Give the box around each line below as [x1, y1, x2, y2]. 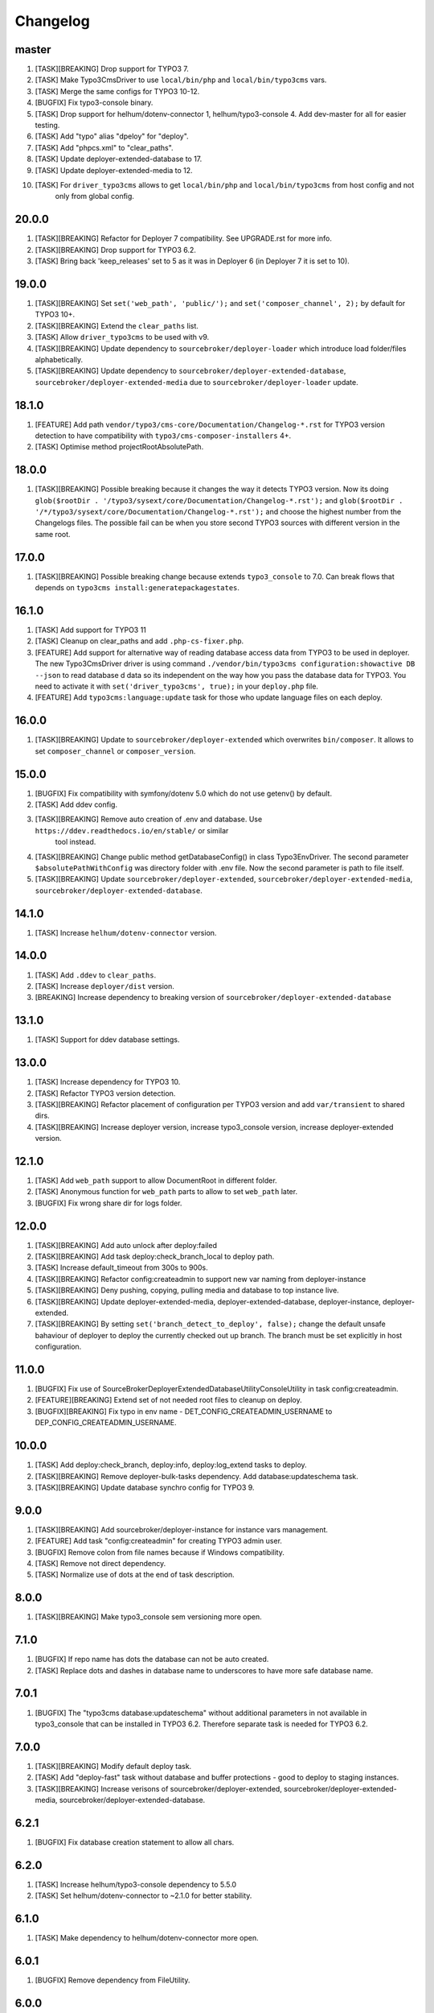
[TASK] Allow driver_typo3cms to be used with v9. [35, 333, 210, 342]
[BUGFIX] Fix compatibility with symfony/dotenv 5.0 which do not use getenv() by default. [35, 788, 333, 798]
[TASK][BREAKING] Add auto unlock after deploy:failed [35, 1240, 217, 1250]
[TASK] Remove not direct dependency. [35, 1559, 166, 1569]
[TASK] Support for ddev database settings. [35, 1035, 180, 1044]
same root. [35, 529, 72, 539]
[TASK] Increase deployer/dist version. [35, 981, 174, 990]
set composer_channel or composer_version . [35, 746, 196, 756]
